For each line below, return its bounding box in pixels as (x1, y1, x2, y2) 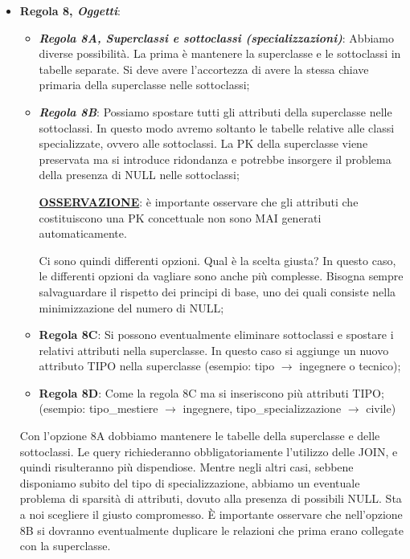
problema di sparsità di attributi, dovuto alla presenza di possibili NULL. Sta (19, 490, 402, 507)
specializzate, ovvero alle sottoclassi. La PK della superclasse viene (39, 135, 368, 152)
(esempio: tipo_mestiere (39, 400, 158, 417)
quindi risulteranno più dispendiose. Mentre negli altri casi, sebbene (19, 459, 354, 475)
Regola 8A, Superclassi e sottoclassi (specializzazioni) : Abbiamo (39, 29, 394, 46)
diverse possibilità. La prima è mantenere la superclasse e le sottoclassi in (39, 45, 401, 62)
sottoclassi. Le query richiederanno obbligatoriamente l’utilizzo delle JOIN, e (19, 443, 398, 459)
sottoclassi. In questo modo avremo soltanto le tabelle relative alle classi (39, 119, 395, 136)
